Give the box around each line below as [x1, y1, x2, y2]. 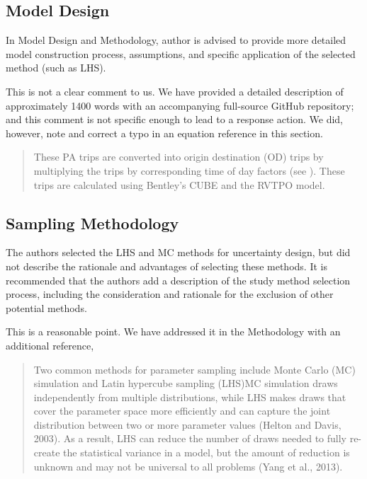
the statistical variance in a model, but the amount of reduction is [63, 445, 350, 460]
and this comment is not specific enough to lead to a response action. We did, [6, 112, 344, 127]
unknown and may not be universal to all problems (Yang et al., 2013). [33, 458, 343, 473]
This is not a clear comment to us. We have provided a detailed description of [6, 83, 344, 98]
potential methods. [6, 300, 87, 315]
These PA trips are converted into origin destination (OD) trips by [33, 149, 324, 164]
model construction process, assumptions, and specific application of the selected [6, 46, 356, 61]
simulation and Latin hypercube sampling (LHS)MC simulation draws [33, 376, 338, 391]
